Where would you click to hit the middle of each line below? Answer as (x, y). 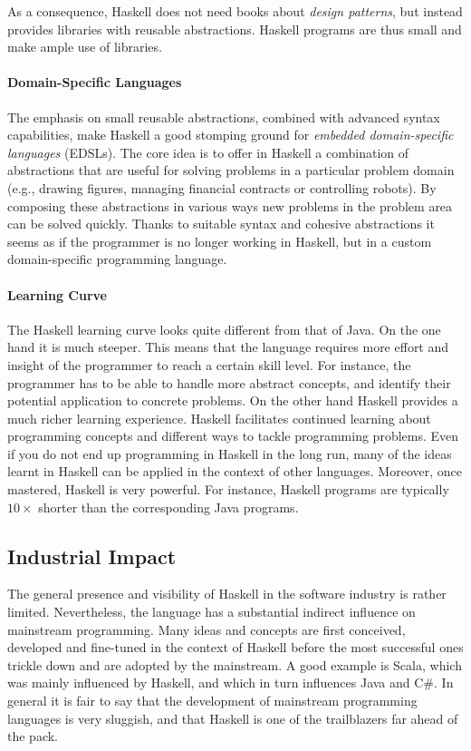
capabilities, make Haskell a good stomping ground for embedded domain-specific (231, 135)
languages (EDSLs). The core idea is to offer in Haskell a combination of (208, 152)
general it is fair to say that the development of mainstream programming (212, 701)
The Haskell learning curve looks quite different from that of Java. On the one (224, 329)
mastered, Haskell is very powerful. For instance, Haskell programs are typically (228, 489)
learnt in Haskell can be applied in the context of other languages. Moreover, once (235, 471)
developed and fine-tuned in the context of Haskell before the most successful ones (235, 647)
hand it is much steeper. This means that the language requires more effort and (228, 347)
